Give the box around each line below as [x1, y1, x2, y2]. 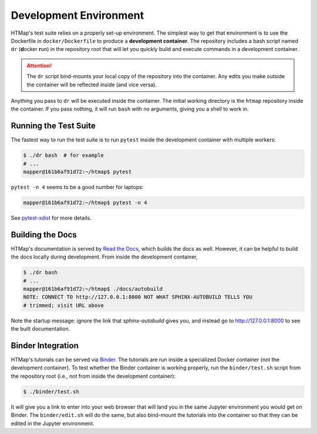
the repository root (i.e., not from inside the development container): [11, 372, 176, 379]
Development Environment [11, 9, 144, 22]
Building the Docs [11, 230, 77, 240]
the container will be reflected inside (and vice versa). [26, 81, 157, 88]
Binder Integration [11, 341, 79, 351]
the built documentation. [11, 325, 70, 332]
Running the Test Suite [11, 121, 96, 131]
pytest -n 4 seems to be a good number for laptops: [11, 183, 144, 190]
